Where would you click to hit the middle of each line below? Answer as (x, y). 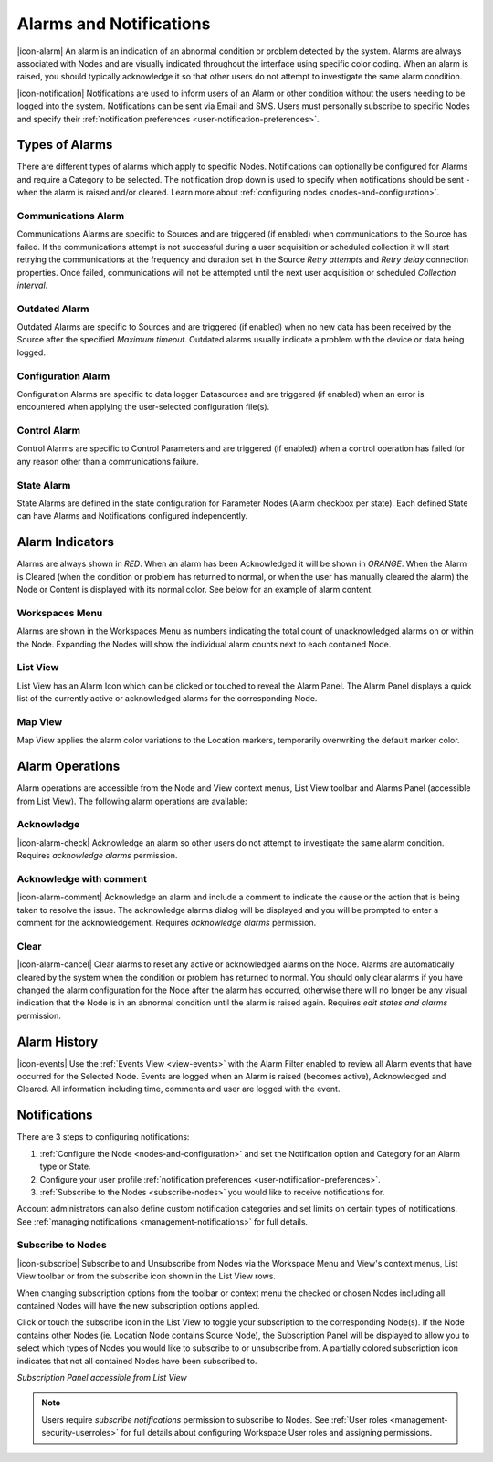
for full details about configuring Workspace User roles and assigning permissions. (276, 1433)
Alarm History (58, 1041)
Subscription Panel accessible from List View (102, 1377)
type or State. (65, 1167)
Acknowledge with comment (82, 878)
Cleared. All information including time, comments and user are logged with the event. (178, 1089)
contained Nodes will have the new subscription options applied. (138, 1305)
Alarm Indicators (65, 542)
